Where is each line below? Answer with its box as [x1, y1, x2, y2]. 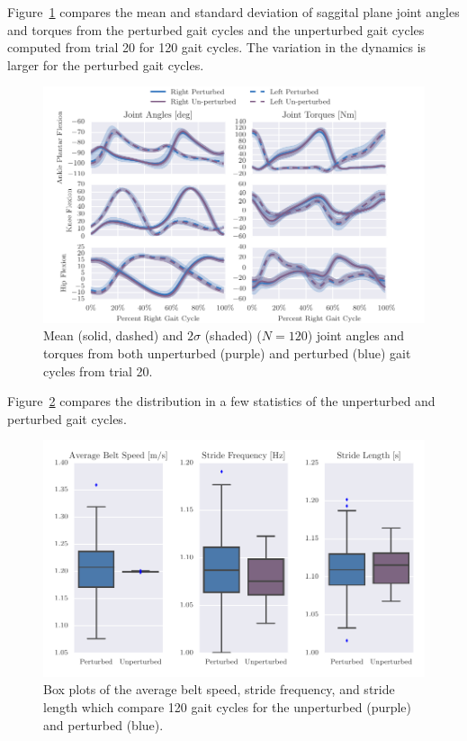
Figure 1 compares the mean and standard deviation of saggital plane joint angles [7, 3, 460, 21]
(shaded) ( [204, 326, 262, 345]
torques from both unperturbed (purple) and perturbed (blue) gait [43, 343, 411, 362]
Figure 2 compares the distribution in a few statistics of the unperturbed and [7, 392, 436, 411]
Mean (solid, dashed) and [43, 326, 184, 345]
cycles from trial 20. [43, 361, 153, 380]
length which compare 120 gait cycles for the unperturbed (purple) [43, 697, 412, 716]
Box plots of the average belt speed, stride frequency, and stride [43, 680, 395, 699]
